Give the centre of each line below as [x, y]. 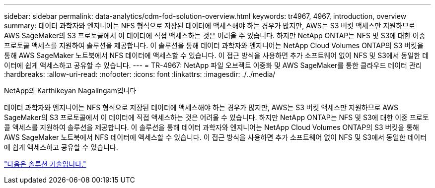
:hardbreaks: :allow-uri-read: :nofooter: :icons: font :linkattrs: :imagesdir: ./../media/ [140, 74]
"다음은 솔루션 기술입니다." [45, 164]
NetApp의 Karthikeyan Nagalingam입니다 [70, 91]
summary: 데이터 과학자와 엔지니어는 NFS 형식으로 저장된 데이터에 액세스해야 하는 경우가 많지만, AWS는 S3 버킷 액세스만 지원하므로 [210, 26]
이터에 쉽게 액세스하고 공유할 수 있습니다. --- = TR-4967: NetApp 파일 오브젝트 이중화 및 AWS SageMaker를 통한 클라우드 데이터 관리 [213, 65]
